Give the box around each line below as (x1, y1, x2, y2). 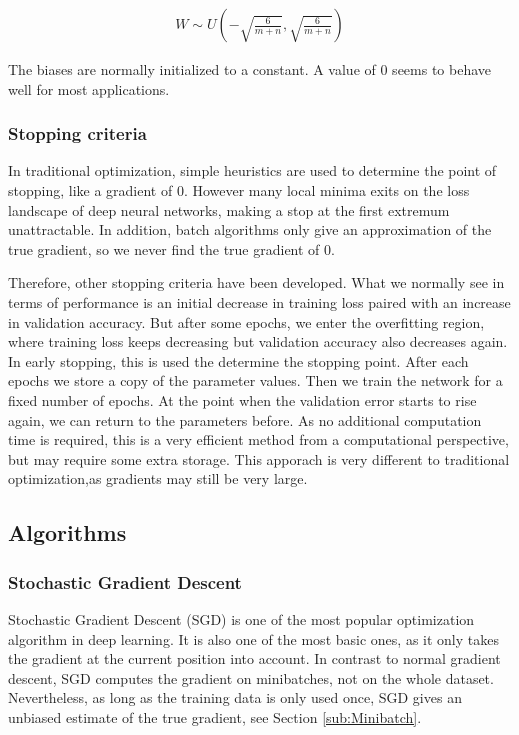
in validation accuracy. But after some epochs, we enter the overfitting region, (8, 311, 485, 332)
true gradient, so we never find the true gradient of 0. (8, 238, 335, 259)
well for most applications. (8, 78, 170, 99)
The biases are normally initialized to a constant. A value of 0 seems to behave (8, 59, 492, 80)
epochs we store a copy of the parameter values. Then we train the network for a (8, 370, 503, 391)
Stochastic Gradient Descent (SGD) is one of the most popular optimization (8, 608, 475, 629)
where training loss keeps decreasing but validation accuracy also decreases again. (8, 331, 508, 352)
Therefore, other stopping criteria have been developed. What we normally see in (8, 272, 505, 293)
